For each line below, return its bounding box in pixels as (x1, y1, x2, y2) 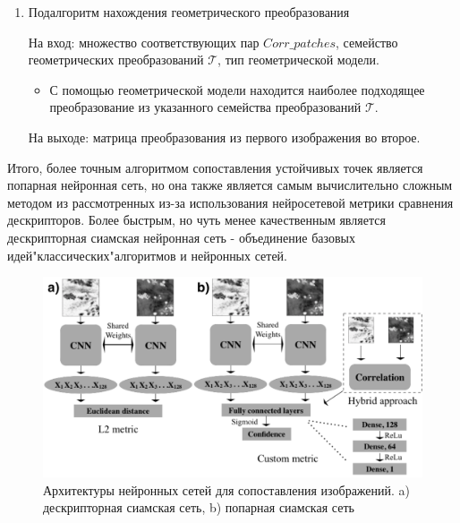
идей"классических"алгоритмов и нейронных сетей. (7, 245, 288, 264)
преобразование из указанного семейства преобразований (49, 98, 362, 116)
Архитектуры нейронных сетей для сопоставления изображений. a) (43, 480, 411, 499)
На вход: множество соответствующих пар (28, 32, 260, 51)
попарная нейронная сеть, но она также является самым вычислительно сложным (7, 176, 453, 194)
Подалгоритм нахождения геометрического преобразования (28, 3, 350, 21)
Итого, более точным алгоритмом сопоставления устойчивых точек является (7, 158, 423, 176)
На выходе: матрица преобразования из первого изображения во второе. (28, 127, 421, 146)
